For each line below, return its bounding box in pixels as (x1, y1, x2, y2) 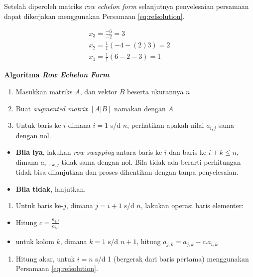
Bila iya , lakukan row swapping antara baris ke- (15, 147, 164, 157)
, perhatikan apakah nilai (127, 120, 204, 130)
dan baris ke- (169, 147, 209, 157)
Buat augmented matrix (15, 103, 88, 113)
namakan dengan (114, 103, 166, 113)
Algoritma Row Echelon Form (4, 69, 110, 80)
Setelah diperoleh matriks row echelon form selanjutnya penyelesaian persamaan (4, 1, 249, 11)
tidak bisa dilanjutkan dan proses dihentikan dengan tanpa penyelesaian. (15, 167, 239, 177)
